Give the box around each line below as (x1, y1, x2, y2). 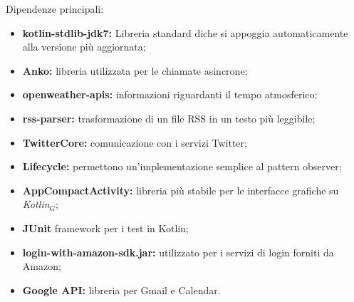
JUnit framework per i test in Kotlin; (22, 220, 189, 235)
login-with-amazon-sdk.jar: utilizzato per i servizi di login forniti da (22, 244, 334, 259)
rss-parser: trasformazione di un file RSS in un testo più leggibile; (22, 110, 316, 125)
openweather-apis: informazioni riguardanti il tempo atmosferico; (22, 87, 318, 102)
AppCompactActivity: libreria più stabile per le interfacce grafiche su (22, 182, 339, 197)
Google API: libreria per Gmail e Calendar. (22, 282, 221, 297)
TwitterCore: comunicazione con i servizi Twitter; (22, 135, 247, 150)
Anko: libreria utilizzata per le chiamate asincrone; (22, 63, 248, 78)
